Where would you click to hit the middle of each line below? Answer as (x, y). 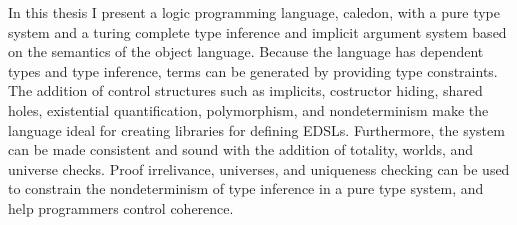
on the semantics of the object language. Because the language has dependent (246, 51)
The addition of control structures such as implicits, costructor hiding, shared (245, 90)
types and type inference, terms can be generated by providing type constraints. (253, 70)
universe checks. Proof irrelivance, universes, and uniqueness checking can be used (259, 168)
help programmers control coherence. (121, 207)
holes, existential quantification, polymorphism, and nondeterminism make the (248, 109)
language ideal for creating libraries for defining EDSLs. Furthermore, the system (256, 129)
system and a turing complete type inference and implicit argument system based (257, 31)
